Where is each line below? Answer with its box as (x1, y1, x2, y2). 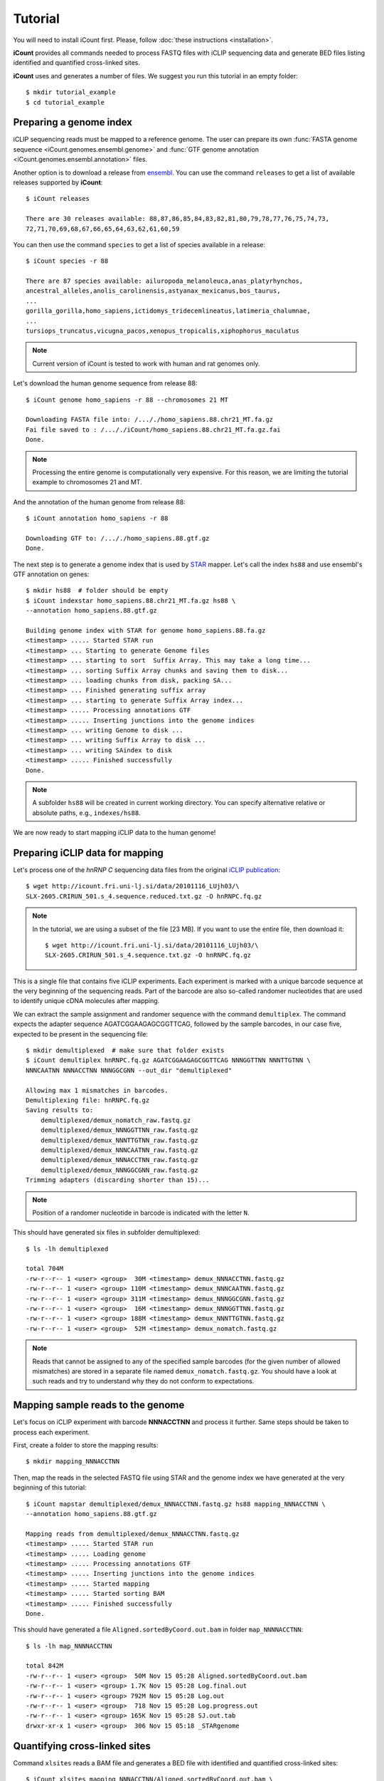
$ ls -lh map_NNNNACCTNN (26, 1642, 112, 1650)
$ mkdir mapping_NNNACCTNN (26, 1458, 120, 1465)
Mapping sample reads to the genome (13, 1399, 185, 1411)
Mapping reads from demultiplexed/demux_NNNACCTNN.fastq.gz (26, 1530, 240, 1538)
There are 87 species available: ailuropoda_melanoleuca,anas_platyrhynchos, (26, 277, 304, 285)
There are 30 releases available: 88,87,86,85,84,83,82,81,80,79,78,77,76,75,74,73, (26, 214, 330, 223)
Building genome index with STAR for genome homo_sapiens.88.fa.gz (26, 627, 266, 635)
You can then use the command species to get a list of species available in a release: (13, 240, 266, 249)
